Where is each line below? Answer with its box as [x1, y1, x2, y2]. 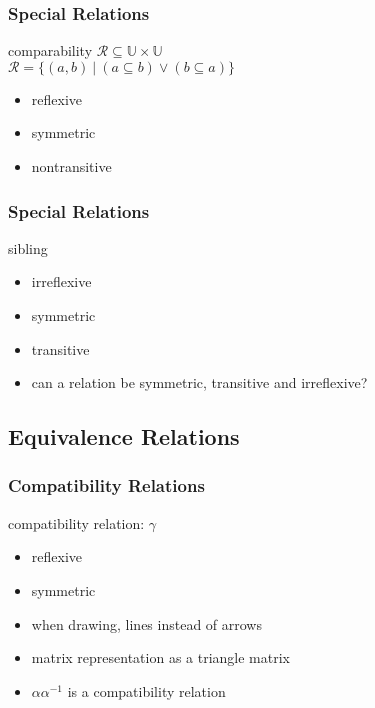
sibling [8, 237, 48, 258]
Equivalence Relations [8, 421, 240, 452]
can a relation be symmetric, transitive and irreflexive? [31, 372, 368, 393]
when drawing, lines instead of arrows [31, 613, 262, 634]
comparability [8, 40, 93, 61]
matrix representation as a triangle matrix [31, 647, 290, 668]
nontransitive [31, 156, 112, 176]
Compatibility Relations [8, 473, 205, 498]
